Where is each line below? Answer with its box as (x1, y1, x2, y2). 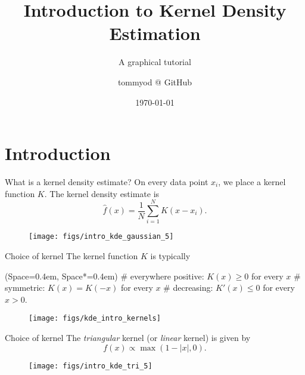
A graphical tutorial (119, 56, 191, 68)
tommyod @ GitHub (117, 75, 192, 88)
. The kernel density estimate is (44, 187, 160, 199)
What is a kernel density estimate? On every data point (5, 176, 208, 188)
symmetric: (5, 281, 45, 294)
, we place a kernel (218, 176, 286, 188)
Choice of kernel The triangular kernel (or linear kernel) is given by (5, 331, 251, 344)
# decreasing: (163, 281, 213, 294)
